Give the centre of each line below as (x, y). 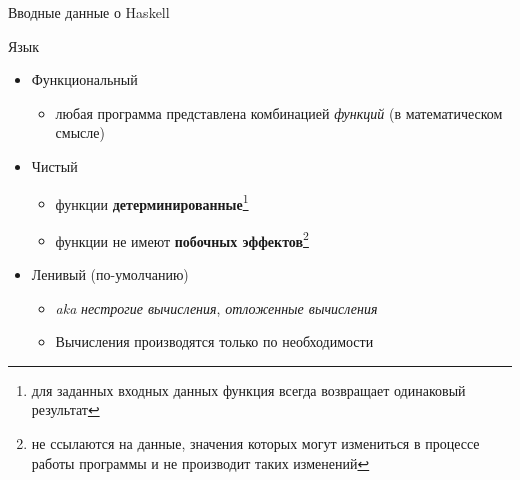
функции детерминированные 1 (152, 202)
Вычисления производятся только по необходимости (214, 341)
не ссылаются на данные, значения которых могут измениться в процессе (255, 443)
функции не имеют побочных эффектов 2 (182, 239)
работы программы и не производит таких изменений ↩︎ (200, 462)
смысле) (80, 132)
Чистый (54, 165)
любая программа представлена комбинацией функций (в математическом (279, 112)
